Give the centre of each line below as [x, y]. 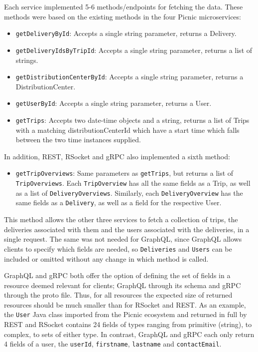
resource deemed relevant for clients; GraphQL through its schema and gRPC [123, 285]
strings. [27, 60]
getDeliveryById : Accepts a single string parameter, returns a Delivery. [126, 33]
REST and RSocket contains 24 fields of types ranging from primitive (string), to [128, 324]
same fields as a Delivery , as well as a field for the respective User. [119, 202]
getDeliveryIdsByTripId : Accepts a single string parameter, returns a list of [134, 50]
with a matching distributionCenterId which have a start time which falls [128, 130]
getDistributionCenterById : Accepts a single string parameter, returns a [129, 77]
